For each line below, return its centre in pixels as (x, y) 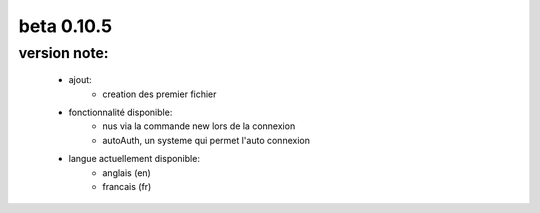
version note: (63, 53)
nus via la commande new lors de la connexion (199, 126)
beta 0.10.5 (65, 26)
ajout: (80, 80)
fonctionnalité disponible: (120, 112)
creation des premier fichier (159, 94)
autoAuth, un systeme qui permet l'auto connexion (206, 140)
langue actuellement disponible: (134, 159)
